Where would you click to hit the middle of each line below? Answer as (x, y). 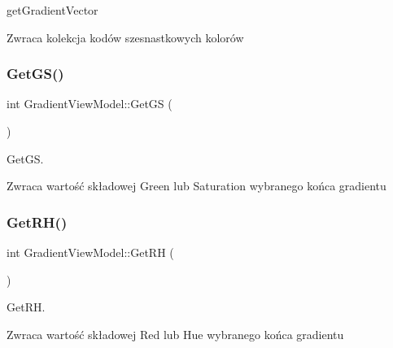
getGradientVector (52, 10)
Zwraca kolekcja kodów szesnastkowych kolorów (125, 37)
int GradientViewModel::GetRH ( (90, 252)
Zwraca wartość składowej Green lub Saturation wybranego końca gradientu (196, 186)
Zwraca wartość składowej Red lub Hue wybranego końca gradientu (175, 334)
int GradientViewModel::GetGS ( (90, 104)
